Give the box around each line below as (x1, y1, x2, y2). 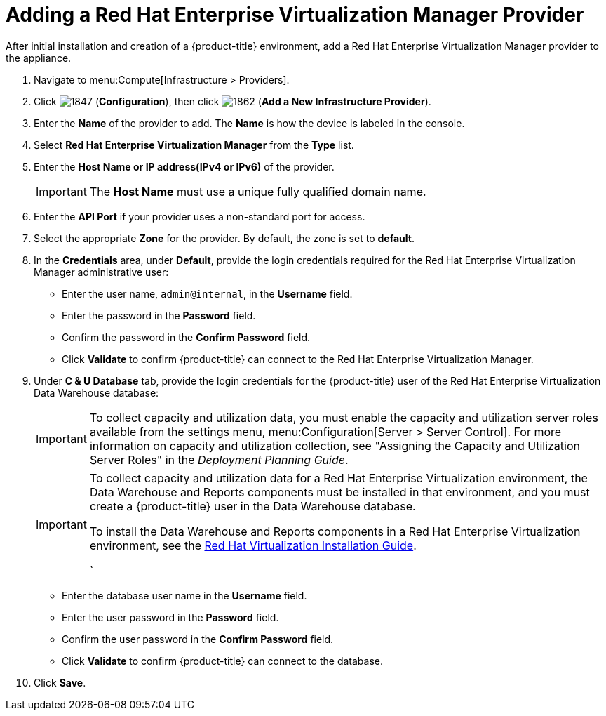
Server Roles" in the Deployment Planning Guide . (89, 452, 349, 467)
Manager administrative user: (34, 265, 169, 278)
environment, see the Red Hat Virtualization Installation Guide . (89, 538, 417, 552)
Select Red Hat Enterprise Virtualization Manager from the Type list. (34, 138, 354, 151)
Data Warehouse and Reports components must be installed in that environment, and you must (89, 484, 590, 499)
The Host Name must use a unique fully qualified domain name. (89, 184, 426, 199)
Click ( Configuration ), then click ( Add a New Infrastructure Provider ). (34, 95, 431, 107)
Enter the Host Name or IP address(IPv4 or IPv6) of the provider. (34, 160, 335, 173)
